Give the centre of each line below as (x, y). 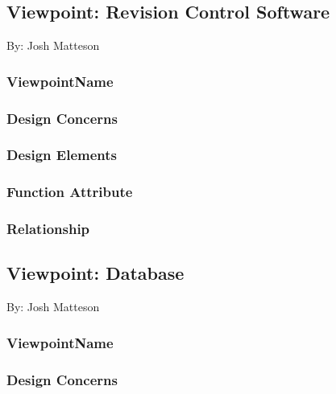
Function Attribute (70, 192)
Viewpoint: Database (95, 273)
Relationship (48, 229)
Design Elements (62, 155)
